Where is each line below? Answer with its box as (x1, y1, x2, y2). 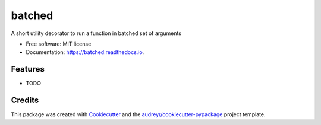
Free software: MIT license (26, 40, 92, 47)
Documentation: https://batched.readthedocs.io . (26, 49, 144, 56)
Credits (11, 95, 39, 105)
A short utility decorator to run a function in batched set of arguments (11, 30, 181, 37)
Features (11, 64, 45, 74)
